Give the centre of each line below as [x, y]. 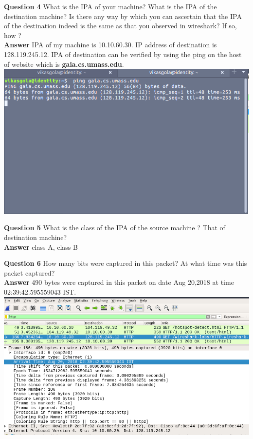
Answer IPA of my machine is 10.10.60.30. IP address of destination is [110, 45]
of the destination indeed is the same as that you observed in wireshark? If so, [120, 26]
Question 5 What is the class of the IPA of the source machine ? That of [115, 228]
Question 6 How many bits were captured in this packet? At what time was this [126, 263]
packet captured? [29, 272]
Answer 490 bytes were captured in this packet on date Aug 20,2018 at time [119, 282]
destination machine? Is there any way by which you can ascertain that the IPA [123, 16]
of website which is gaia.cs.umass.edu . [64, 64]
